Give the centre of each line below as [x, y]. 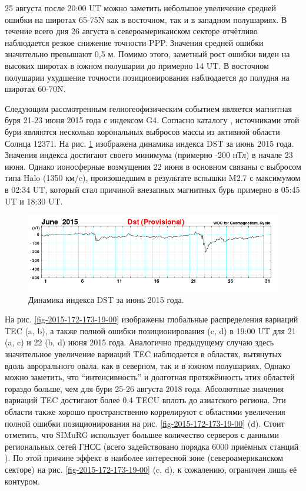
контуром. [23, 481]
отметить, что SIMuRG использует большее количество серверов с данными [142, 435]
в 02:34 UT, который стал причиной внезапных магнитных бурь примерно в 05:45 [152, 189]
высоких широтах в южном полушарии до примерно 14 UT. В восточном [137, 65]
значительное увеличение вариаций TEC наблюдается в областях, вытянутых [143, 353]
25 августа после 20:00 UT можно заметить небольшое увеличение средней [141, 8]
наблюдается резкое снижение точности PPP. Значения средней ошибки [134, 42]
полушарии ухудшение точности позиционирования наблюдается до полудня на [147, 77]
